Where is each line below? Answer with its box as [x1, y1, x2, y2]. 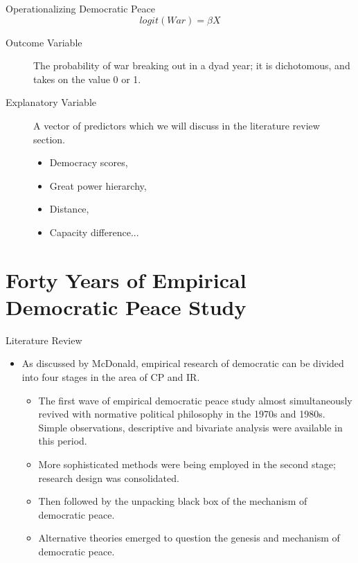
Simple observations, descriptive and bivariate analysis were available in [38, 420, 343, 434]
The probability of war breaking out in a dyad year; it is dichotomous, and [33, 58, 350, 73]
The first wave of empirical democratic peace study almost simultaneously [38, 393, 352, 407]
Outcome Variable [6, 35, 82, 49]
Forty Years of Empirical [6, 265, 247, 294]
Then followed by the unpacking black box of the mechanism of [38, 494, 307, 508]
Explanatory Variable [6, 95, 96, 109]
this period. [38, 434, 87, 448]
